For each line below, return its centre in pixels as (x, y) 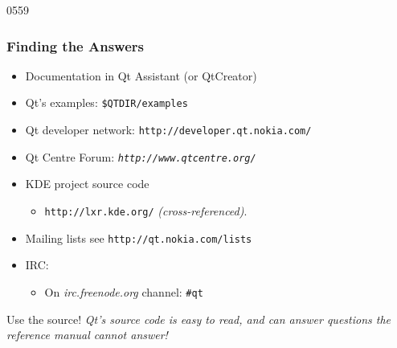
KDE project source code (87, 184)
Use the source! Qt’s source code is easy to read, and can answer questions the (198, 319)
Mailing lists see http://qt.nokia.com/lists (139, 237)
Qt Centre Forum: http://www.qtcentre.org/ (141, 156)
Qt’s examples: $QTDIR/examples (106, 102)
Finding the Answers (75, 45)
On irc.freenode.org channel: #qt (124, 291)
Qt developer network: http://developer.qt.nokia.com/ (168, 130)
